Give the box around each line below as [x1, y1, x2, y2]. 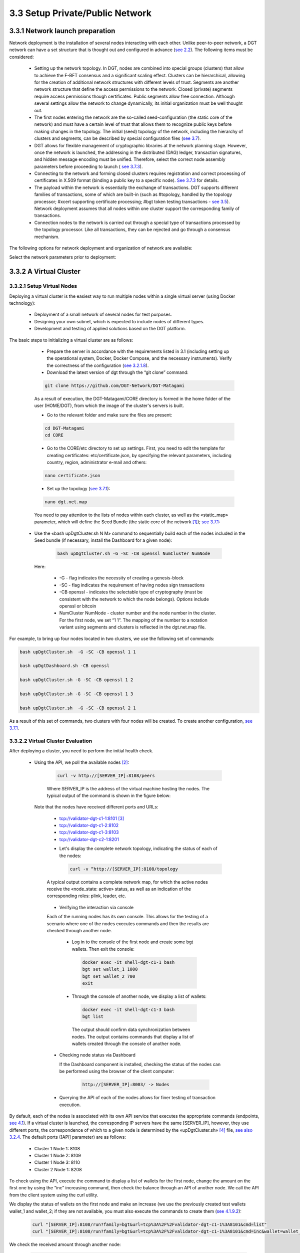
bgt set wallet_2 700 [82, 973, 135, 979]
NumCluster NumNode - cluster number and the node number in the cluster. [59, 610, 216, 616]
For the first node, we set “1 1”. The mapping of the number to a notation [59, 617, 207, 623]
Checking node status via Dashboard [59, 1052, 136, 1058]
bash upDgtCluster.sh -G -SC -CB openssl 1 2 [19, 677, 133, 683]
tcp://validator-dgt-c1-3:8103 [59, 829, 119, 836]
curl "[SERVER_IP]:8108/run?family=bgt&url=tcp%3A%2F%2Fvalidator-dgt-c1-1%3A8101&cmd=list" [32, 1221, 267, 1227]
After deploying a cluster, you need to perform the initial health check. [9, 748, 153, 754]
